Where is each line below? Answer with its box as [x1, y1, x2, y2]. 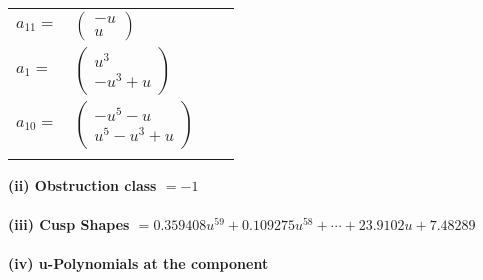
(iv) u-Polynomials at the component [8, 253, 269, 274]
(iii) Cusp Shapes [8, 214, 130, 235]
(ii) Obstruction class [8, 175, 157, 195]
